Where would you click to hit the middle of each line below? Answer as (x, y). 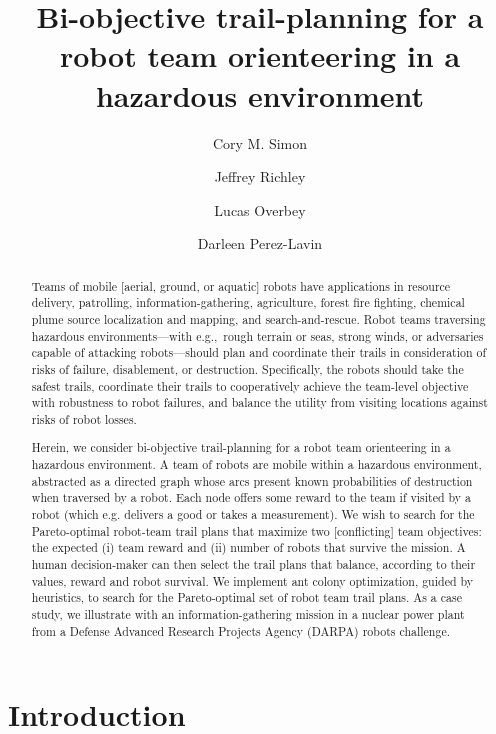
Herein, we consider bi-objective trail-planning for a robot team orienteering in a (241, 447)
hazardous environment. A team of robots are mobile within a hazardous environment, (256, 464)
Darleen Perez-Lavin (260, 243)
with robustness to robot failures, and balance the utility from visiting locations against (259, 402)
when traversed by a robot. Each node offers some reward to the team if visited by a (251, 497)
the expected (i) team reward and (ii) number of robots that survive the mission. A (248, 547)
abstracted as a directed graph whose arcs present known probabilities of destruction (252, 480)
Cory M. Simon (260, 142)
